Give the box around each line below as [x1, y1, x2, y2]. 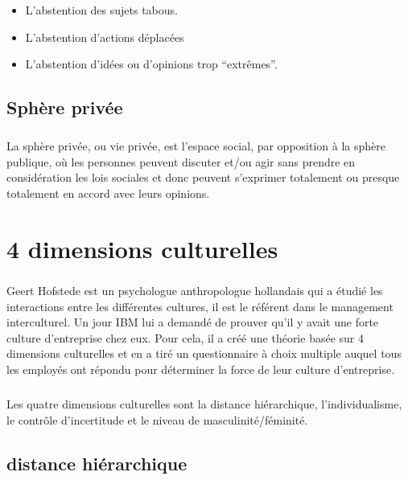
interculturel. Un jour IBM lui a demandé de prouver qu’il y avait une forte [6, 314, 379, 330]
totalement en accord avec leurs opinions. [6, 184, 210, 201]
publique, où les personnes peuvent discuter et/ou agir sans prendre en [6, 153, 356, 170]
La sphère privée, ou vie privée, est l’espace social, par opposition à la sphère [6, 137, 385, 154]
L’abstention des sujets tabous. [25, 2, 178, 18]
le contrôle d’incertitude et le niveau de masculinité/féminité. [6, 411, 308, 428]
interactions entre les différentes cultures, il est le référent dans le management [6, 297, 394, 314]
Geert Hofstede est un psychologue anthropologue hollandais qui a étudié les [6, 282, 383, 299]
